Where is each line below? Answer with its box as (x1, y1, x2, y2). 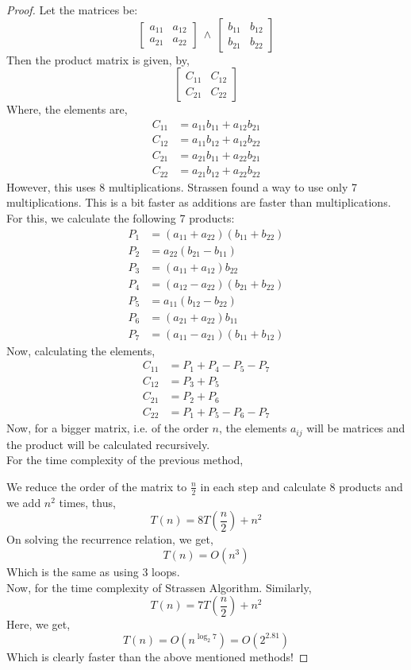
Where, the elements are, (6, 101, 128, 118)
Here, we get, (6, 616, 71, 633)
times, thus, (59, 494, 116, 510)
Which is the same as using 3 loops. (6, 563, 180, 579)
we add (6, 494, 41, 510)
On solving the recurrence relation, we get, (6, 531, 213, 548)
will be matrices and (306, 420, 405, 436)
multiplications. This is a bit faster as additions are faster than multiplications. (6, 194, 391, 211)
